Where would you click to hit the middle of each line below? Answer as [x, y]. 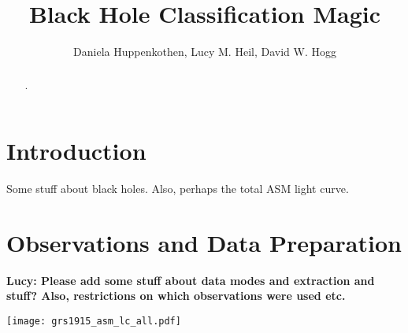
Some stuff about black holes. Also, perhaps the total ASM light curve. [178, 189]
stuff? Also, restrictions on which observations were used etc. [176, 296]
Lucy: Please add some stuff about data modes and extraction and [191, 280]
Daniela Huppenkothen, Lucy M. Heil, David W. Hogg [205, 52]
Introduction [76, 151]
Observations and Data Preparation [204, 242]
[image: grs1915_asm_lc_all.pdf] [94, 322]
